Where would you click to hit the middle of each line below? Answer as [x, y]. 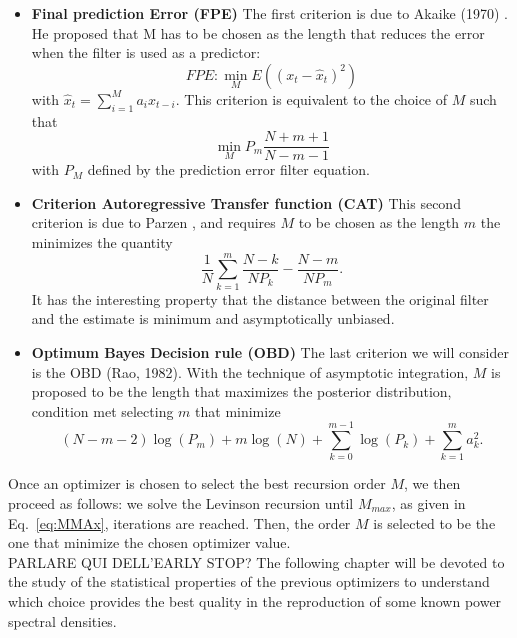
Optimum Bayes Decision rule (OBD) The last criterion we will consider [270, 351]
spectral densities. [62, 620]
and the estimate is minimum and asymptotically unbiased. [213, 318]
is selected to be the [434, 522]
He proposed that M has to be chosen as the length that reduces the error [258, 32]
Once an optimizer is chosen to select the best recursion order [197, 483]
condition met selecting [102, 410]
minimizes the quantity [102, 242]
